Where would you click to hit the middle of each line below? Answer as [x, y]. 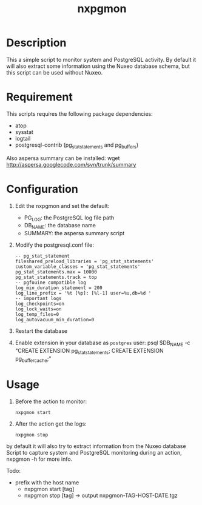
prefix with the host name [47, 482]
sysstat [24, 132]
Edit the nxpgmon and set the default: [62, 206]
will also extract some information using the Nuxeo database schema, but [98, 66]
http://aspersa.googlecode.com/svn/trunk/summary [71, 164]
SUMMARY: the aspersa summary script [74, 233]
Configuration [42, 189]
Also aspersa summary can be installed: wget [63, 158]
